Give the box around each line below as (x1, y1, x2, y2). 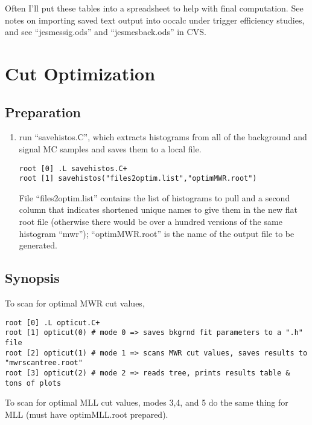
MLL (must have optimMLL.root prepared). (5, 407, 168, 420)
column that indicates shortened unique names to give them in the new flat (19, 203, 298, 216)
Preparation (5, 102, 81, 121)
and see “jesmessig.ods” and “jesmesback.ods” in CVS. (5, 25, 206, 38)
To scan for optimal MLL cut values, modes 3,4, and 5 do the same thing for (5, 396, 288, 409)
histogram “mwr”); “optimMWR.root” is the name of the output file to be (19, 227, 294, 239)
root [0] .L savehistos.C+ (19, 164, 127, 173)
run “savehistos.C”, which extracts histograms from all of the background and (19, 131, 307, 143)
